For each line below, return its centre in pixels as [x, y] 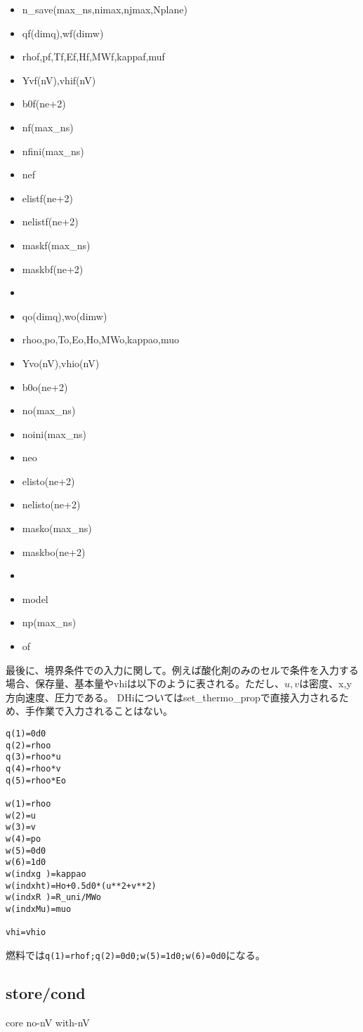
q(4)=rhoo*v [33, 768]
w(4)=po [24, 839]
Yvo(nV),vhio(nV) [61, 363]
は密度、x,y [325, 683]
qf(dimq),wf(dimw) [63, 33]
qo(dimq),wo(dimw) [65, 316]
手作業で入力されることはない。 [99, 711]
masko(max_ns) [57, 528]
